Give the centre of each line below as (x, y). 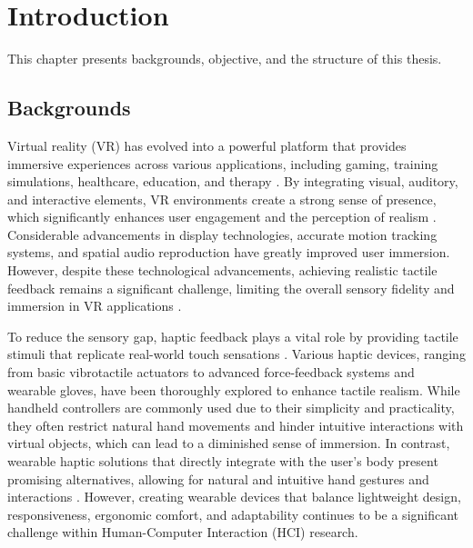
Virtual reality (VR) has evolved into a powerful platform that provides (207, 145)
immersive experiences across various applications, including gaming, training (223, 163)
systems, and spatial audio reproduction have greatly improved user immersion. (229, 252)
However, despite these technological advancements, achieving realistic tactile (222, 270)
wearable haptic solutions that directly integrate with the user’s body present (223, 461)
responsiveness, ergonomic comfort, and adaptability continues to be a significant (233, 514)
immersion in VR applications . (95, 306)
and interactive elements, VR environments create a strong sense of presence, (222, 199)
